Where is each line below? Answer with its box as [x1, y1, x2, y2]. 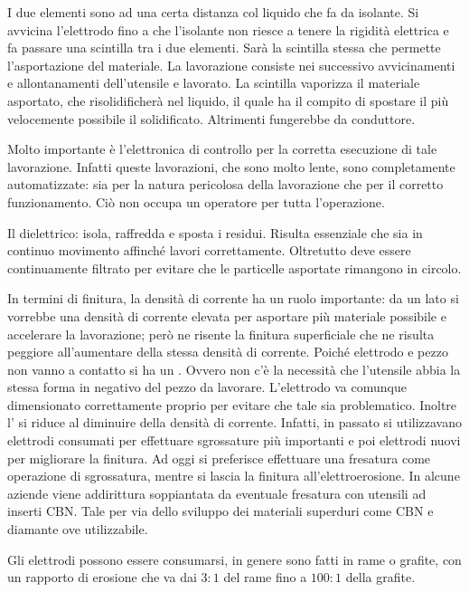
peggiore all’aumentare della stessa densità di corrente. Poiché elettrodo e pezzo [7, 342, 448, 361]
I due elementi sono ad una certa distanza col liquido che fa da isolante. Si [7, 3, 419, 21]
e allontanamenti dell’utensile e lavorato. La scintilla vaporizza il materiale [7, 73, 420, 92]
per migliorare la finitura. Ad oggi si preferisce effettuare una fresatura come [7, 448, 431, 467]
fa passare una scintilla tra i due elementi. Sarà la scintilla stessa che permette [7, 38, 441, 57]
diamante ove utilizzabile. [7, 520, 148, 539]
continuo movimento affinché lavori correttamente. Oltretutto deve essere [7, 241, 411, 260]
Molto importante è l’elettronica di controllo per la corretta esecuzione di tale [7, 139, 437, 158]
